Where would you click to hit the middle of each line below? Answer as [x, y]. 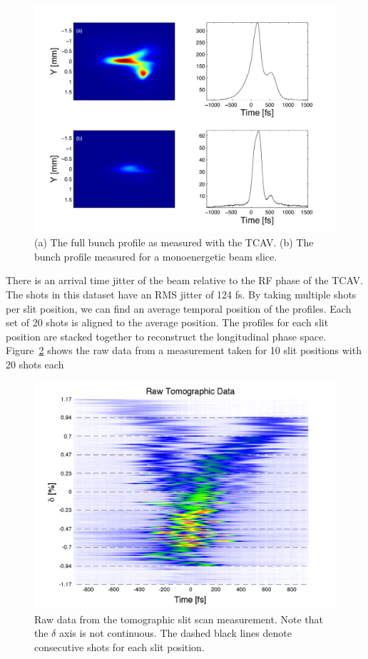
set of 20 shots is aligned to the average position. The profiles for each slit [167, 322]
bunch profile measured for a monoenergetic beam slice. [156, 256]
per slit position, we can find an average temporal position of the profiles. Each [179, 308]
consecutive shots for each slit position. [119, 647]
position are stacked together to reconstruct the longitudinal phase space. [166, 336]
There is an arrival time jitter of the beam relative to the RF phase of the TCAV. [184, 280]
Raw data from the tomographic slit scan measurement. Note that [179, 619]
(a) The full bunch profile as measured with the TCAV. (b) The [174, 242]
